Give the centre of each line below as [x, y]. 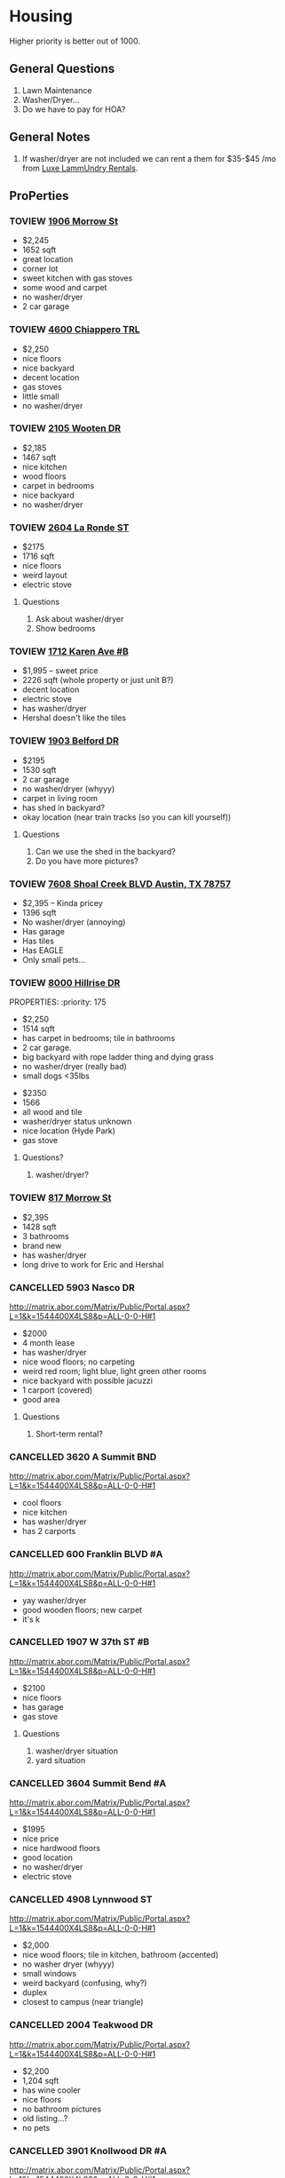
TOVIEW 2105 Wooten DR [65, 428]
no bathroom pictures [62, 2109]
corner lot [40, 269]
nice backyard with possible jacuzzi [87, 1380]
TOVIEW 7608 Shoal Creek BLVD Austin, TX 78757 [120, 884]
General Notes [50, 137]
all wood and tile [52, 1112]
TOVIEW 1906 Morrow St [63, 221]
